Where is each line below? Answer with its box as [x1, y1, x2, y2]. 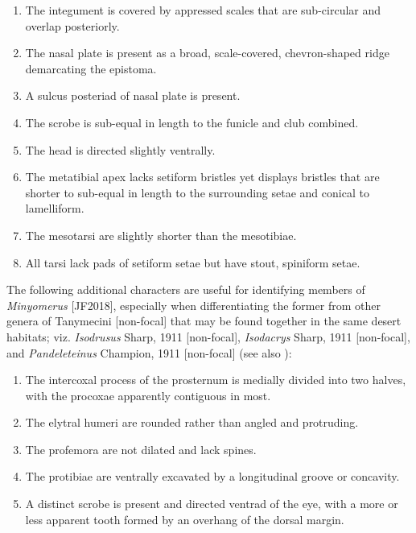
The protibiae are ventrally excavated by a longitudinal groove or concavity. [25, 468, 400, 485]
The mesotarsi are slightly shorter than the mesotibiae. [25, 226, 297, 243]
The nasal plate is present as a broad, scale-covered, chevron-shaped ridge [25, 44, 389, 61]
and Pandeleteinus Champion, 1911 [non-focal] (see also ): [6, 344, 292, 361]
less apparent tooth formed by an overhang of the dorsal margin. [25, 510, 344, 527]
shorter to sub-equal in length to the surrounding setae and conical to [25, 184, 369, 200]
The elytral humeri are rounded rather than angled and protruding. [25, 414, 359, 431]
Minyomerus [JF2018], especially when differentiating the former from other [6, 296, 381, 313]
